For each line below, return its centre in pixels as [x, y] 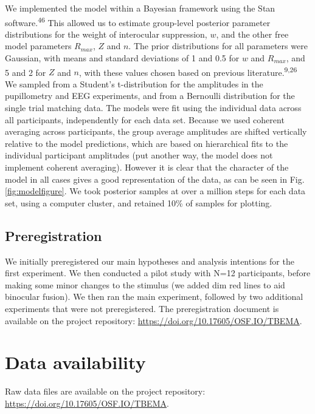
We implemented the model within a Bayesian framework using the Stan [140, 8]
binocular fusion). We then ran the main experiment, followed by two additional [154, 297]
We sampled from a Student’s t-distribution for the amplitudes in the [134, 83]
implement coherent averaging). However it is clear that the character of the [147, 167]
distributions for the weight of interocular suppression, [106, 34]
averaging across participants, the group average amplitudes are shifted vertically [156, 131]
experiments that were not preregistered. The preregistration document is [142, 308]
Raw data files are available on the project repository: [105, 391]
